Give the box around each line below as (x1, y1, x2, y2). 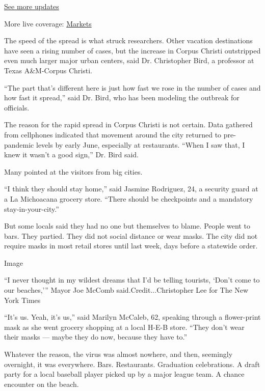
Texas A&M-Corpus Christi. (4, 65, 92, 75)
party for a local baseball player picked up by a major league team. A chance (4, 369, 245, 379)
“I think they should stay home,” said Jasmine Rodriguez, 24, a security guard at (4, 183, 258, 194)
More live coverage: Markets (4, 18, 92, 29)
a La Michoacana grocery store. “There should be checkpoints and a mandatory (4, 193, 253, 204)
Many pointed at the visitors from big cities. (4, 166, 143, 177)
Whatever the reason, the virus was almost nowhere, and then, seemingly (4, 349, 233, 359)
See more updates (4, 1, 59, 11)
